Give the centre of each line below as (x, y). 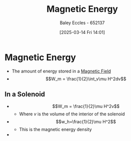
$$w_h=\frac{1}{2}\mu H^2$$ (86, 121)
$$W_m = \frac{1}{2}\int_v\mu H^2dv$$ (86, 79)
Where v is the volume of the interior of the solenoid (72, 114)
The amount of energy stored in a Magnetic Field (61, 71)
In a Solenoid (25, 94)
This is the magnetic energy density (55, 129)
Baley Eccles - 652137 (82, 23)
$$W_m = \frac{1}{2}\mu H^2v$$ (86, 106)
